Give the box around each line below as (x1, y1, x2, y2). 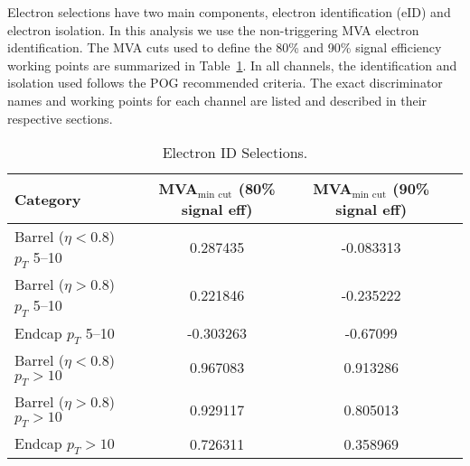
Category (14, 188, 81, 210)
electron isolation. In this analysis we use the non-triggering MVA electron (7, 20, 419, 39)
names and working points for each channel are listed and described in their (7, 90, 428, 109)
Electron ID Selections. (162, 142, 308, 163)
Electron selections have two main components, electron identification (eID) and (7, 3, 451, 21)
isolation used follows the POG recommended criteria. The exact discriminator (7, 73, 443, 92)
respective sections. (7, 108, 113, 127)
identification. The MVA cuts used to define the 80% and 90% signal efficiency (7, 38, 442, 57)
